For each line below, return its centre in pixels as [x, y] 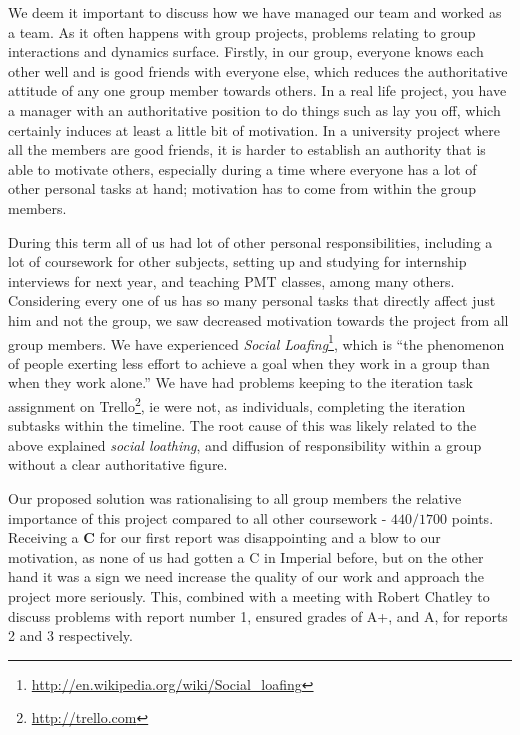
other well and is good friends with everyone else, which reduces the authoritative [258, 70]
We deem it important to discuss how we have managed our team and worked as [255, 12]
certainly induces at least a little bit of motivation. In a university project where [254, 129]
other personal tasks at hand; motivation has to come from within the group [242, 188]
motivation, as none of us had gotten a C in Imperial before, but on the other [246, 556]
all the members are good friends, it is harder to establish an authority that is [247, 149]
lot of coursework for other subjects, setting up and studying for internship [237, 261]
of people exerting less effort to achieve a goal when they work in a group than [249, 362]
